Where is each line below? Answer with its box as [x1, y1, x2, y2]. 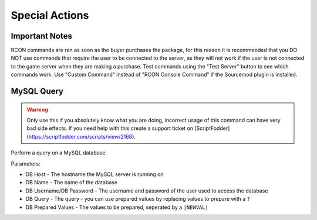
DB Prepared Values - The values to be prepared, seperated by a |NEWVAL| [25, 204, 208, 211]
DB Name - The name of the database [25, 179, 117, 186]
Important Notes [11, 31, 73, 41]
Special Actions [11, 9, 89, 22]
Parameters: [11, 160, 41, 167]
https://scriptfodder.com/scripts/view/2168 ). [28, 133, 136, 140]
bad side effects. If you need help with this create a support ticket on [26, 125, 194, 132]
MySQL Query [11, 87, 64, 97]
